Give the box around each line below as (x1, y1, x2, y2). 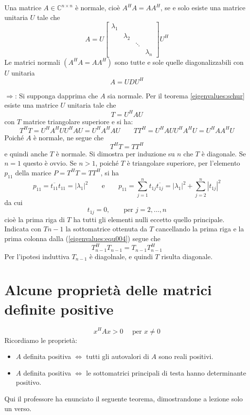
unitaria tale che (67, 100, 116, 110)
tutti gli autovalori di (86, 351, 149, 361)
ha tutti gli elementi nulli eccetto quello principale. (73, 214, 225, 224)
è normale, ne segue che (33, 132, 104, 142)
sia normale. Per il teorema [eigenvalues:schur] (107, 90, 245, 100)
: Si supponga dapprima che (15, 90, 98, 100)
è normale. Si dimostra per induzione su (56, 148, 175, 158)
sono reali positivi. (159, 351, 214, 361)
